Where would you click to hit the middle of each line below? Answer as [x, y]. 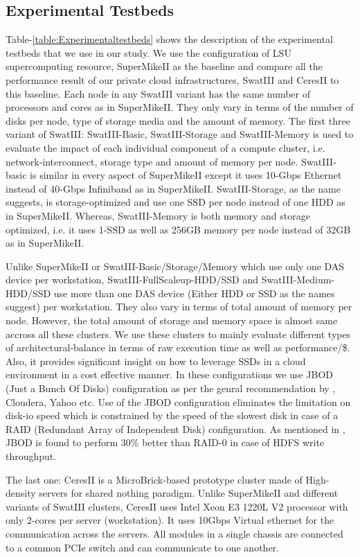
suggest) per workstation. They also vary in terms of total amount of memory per [179, 307]
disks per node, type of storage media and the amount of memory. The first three [178, 120]
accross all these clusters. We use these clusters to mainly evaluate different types [178, 334]
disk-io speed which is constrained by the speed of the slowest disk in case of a [172, 415]
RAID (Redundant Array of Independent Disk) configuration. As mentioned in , [175, 428]
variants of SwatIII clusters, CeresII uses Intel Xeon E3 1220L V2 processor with [177, 506]
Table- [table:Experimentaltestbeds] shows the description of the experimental [169, 39]
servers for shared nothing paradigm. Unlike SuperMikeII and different [189, 493]
